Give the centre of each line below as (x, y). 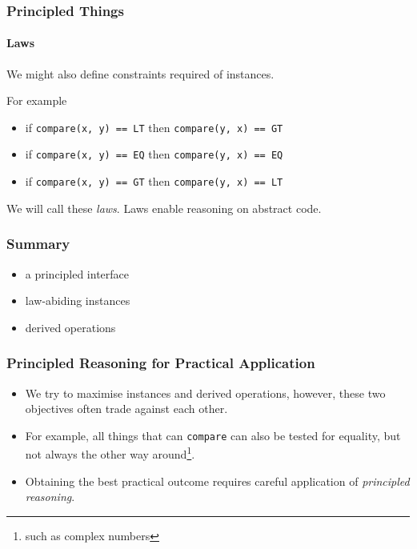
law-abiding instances (78, 301)
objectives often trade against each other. (126, 409)
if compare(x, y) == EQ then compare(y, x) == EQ (154, 154)
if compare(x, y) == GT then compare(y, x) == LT (154, 181)
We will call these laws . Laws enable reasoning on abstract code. (164, 208)
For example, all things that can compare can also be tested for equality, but (213, 435)
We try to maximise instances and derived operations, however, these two (205, 393)
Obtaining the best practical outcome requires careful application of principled (217, 481)
